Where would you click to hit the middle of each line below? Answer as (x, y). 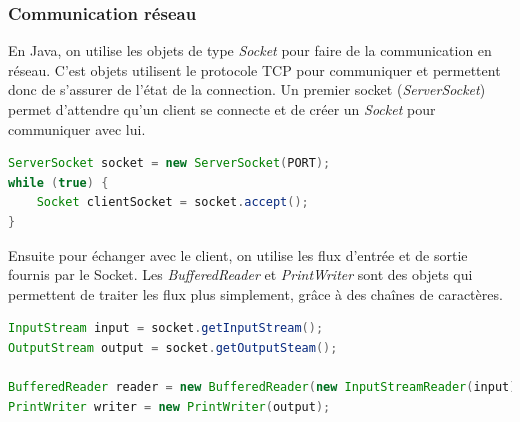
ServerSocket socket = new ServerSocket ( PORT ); (169, 163)
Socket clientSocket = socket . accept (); (172, 202)
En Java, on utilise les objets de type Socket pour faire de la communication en (250, 50)
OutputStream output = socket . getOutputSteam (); (173, 347)
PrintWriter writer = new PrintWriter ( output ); (169, 406)
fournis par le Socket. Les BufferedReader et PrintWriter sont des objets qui (240, 274)
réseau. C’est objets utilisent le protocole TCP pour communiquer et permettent (254, 69)
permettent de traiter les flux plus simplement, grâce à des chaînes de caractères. (255, 293)
